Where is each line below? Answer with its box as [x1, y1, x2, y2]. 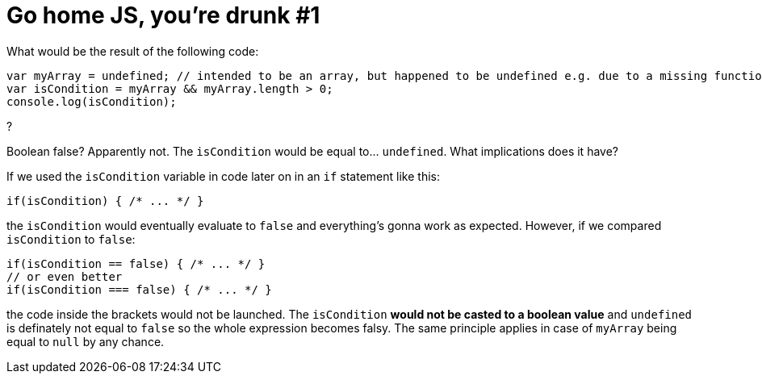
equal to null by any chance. [6, 334, 165, 349]
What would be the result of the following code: [6, 44, 259, 58]
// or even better [6, 269, 123, 283]
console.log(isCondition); [6, 94, 177, 108]
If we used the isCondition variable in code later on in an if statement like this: [6, 169, 440, 183]
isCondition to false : [6, 232, 136, 246]
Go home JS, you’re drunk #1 [6, 2, 320, 29]
